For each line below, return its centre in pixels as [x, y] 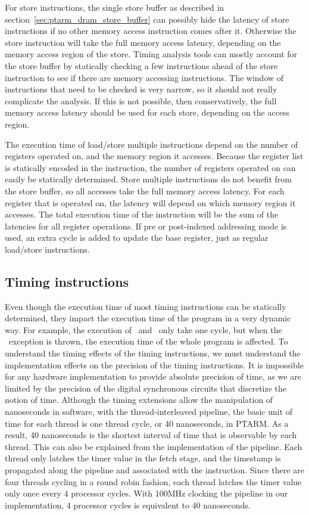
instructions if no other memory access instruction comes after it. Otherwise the [151, 31]
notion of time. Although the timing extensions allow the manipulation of [139, 400]
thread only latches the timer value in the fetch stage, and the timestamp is [143, 458]
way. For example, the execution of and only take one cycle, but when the [143, 329]
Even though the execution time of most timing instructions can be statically [146, 306]
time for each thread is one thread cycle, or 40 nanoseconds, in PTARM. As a [147, 423]
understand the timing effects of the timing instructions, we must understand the [153, 353]
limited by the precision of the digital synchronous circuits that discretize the [146, 388]
